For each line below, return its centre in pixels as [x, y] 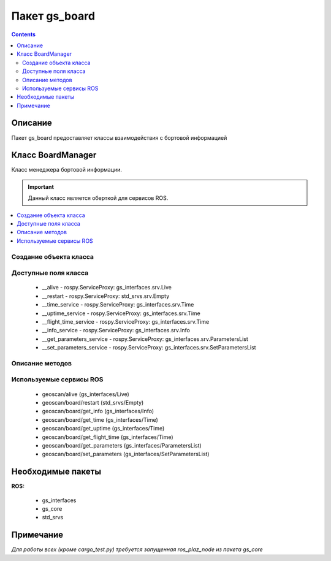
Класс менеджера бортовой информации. [67, 170]
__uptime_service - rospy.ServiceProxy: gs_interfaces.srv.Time [121, 313]
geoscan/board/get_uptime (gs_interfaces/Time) [103, 429]
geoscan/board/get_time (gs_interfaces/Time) [100, 419]
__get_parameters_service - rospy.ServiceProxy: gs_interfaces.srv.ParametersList [145, 339]
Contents [24, 34]
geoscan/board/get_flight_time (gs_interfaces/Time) [108, 437]
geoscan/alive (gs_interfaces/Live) [86, 394]
